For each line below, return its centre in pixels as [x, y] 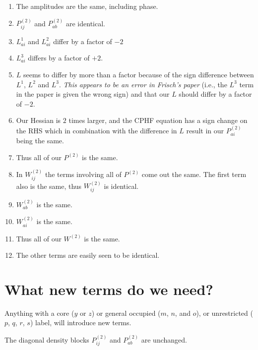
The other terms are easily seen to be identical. [88, 255]
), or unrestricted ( [225, 313]
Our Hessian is [38, 120]
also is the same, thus [49, 186]
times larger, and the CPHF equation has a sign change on [158, 120]
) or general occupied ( [126, 313]
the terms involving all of [83, 174]
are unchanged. [164, 339]
